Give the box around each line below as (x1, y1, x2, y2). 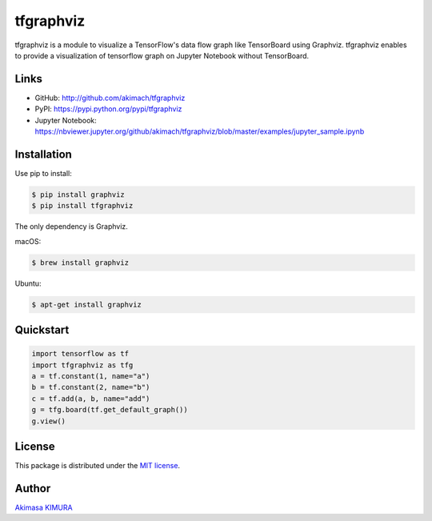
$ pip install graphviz (31, 190, 126, 199)
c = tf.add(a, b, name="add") (31, 394, 150, 403)
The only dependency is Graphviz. (14, 222, 128, 231)
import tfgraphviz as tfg (31, 360, 134, 370)
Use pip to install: (14, 168, 72, 178)
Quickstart (14, 323, 70, 337)
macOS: (14, 236, 42, 246)
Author (14, 481, 51, 495)
